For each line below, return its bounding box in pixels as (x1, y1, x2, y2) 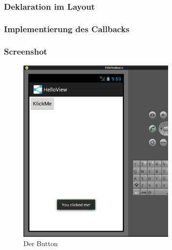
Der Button (23, 238, 58, 249)
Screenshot (4, 45, 47, 57)
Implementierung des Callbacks (4, 22, 130, 35)
